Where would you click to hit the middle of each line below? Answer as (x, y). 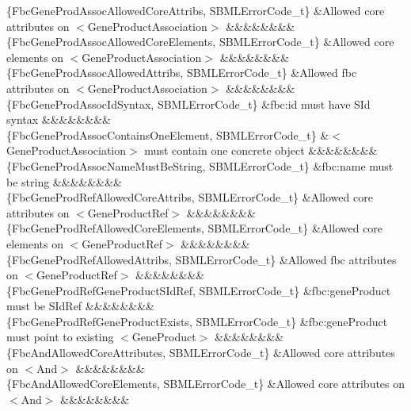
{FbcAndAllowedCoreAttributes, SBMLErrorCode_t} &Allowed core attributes (201, 353)
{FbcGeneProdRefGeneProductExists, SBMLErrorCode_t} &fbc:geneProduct (197, 321)
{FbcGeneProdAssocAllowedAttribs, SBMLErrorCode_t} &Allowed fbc (182, 73)
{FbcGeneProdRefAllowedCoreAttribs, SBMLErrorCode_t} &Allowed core (190, 197)
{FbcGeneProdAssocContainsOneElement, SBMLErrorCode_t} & (168, 134)
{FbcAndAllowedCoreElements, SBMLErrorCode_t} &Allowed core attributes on (206, 384)
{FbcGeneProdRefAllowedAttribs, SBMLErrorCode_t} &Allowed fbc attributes (202, 259)
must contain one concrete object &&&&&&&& (261, 150)
